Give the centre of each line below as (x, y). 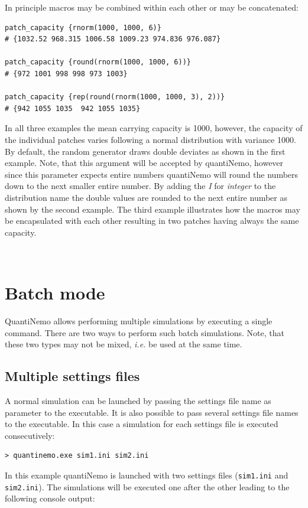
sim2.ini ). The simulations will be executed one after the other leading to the (147, 486)
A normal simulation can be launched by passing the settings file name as (138, 400)
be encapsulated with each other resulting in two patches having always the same (152, 221)
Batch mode (55, 293)
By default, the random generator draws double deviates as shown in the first (145, 151)
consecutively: (30, 435)
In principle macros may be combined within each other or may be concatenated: (152, 7)
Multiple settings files (72, 376)
